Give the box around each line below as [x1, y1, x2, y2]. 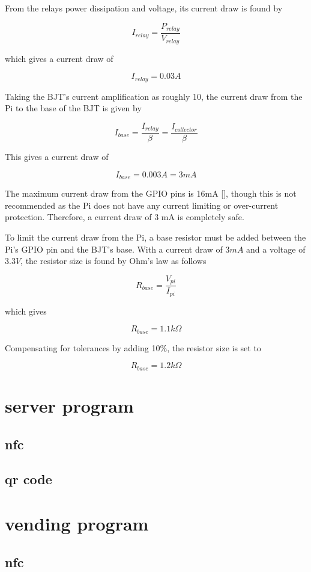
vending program [5, 511, 149, 536]
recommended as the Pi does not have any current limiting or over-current [5, 198, 279, 211]
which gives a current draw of [5, 52, 113, 64]
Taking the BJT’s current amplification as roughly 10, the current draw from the [5, 90, 303, 102]
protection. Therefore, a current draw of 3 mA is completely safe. [5, 211, 244, 223]
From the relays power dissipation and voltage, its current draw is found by [5, 2, 283, 14]
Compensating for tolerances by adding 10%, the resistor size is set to [5, 341, 261, 354]
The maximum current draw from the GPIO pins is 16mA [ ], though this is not [5, 187, 297, 200]
